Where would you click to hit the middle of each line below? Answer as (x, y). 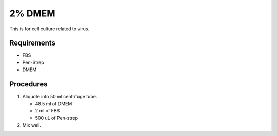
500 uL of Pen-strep (57, 118)
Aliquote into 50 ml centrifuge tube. (60, 97)
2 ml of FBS (47, 110)
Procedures (29, 84)
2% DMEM (33, 13)
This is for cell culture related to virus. (50, 29)
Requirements (33, 43)
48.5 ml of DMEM (54, 104)
